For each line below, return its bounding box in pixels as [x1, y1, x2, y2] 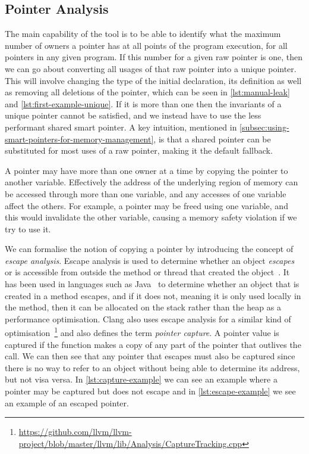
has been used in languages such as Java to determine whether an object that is [5, 278, 299, 290]
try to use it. [5, 222, 51, 235]
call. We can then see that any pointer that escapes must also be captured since [5, 350, 295, 362]
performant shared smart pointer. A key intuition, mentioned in [5, 120, 237, 133]
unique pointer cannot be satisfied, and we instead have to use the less [5, 109, 261, 122]
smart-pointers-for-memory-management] [5, 132, 154, 145]
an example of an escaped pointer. [5, 396, 129, 409]
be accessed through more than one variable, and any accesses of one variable [5, 187, 286, 200]
